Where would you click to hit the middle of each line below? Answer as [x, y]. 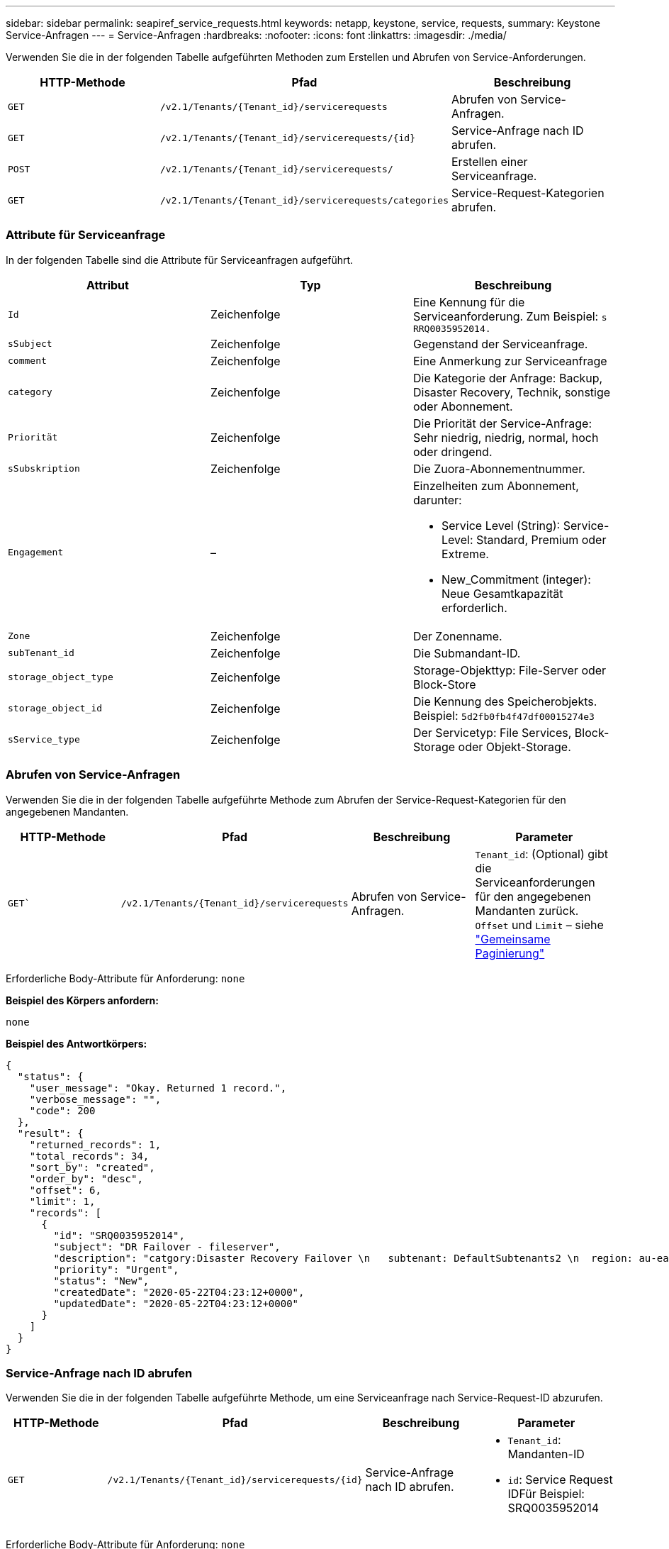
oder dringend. [452, 451]
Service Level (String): [501, 525]
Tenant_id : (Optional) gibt [542, 854]
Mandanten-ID [546, 1454]
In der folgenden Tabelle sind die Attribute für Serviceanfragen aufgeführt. [180, 260]
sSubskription [44, 469]
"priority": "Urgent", [116, 1269]
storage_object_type [61, 677]
